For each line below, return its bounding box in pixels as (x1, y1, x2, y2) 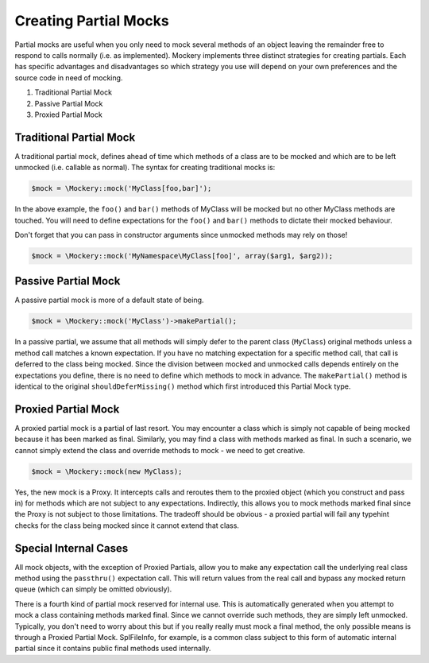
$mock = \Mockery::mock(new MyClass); (31, 467, 183, 476)
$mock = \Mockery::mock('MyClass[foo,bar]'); (31, 184, 212, 193)
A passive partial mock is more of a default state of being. (14, 295, 204, 305)
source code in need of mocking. (14, 72, 123, 83)
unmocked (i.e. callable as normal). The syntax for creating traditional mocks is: (14, 163, 276, 173)
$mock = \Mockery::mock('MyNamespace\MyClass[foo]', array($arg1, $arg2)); (31, 251, 334, 260)
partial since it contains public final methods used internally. (14, 644, 211, 653)
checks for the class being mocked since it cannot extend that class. (14, 521, 240, 530)
